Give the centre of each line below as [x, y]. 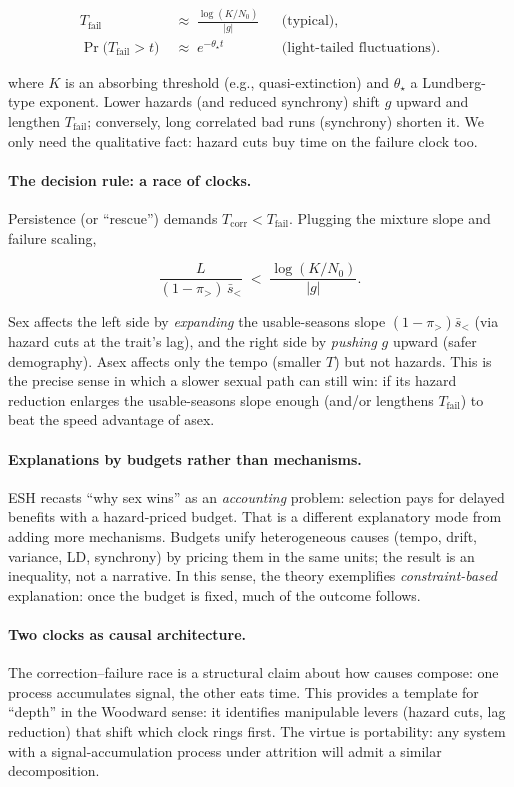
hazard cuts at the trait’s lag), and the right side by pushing [192, 341]
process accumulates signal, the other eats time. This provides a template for [243, 691]
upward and [432, 101]
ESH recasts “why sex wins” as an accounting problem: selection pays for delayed [256, 496]
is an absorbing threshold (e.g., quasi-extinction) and [227, 81]
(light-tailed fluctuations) [359, 47]
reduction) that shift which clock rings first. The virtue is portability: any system [257, 730]
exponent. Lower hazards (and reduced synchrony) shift [209, 101]
